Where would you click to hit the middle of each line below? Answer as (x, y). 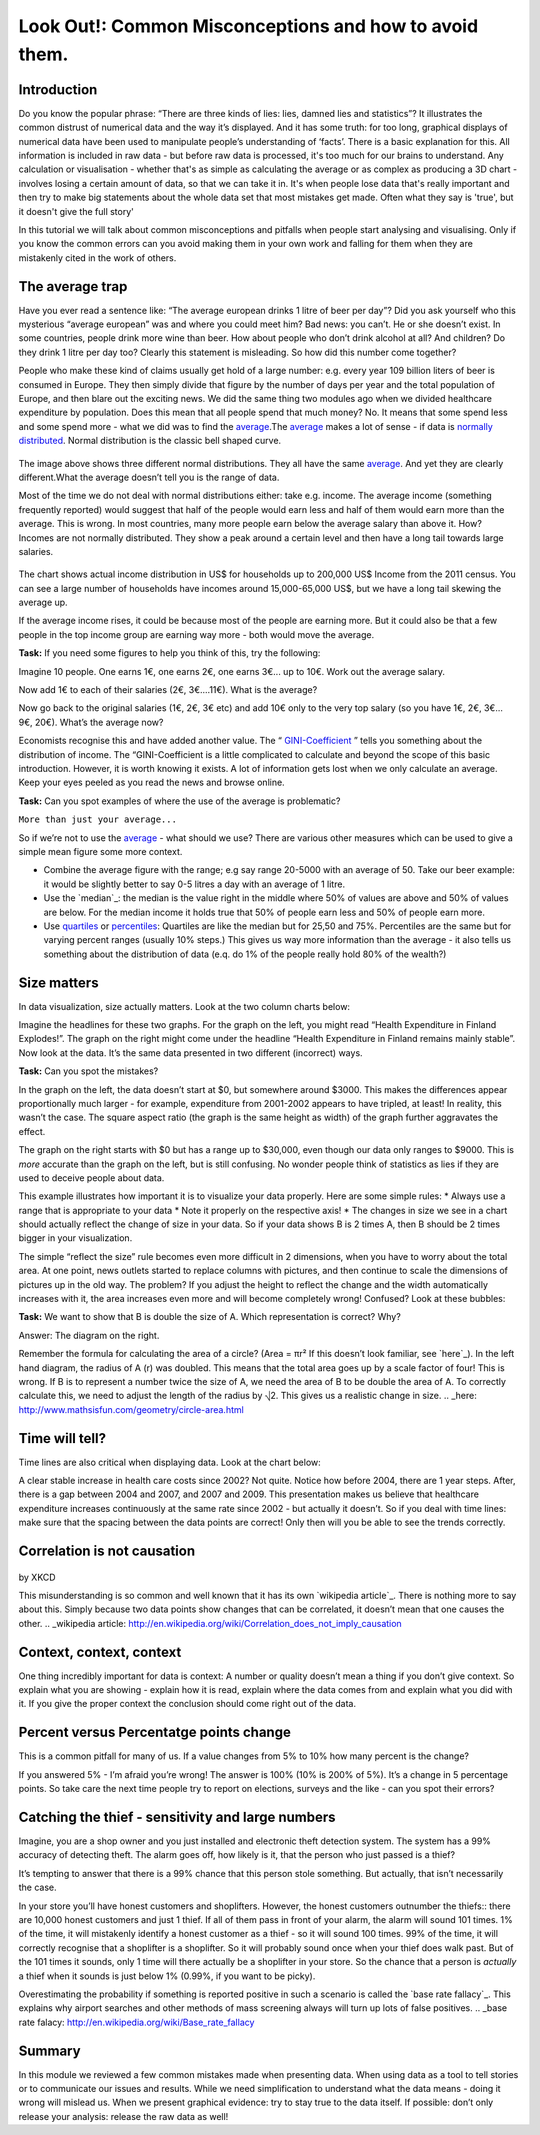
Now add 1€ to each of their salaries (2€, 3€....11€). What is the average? (168, 690)
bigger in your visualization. (75, 1238)
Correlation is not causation (107, 1551)
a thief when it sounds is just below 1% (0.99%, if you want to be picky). (167, 1976)
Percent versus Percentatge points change (155, 1732)
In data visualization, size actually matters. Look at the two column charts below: (184, 1006)
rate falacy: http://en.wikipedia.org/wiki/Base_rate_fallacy (136, 2022)
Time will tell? (62, 1438)
